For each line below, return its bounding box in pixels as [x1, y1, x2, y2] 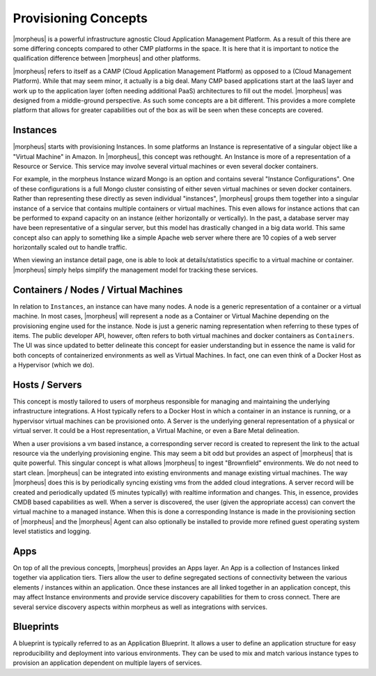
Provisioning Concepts [13, 10, 148, 26]
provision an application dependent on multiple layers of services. [13, 659, 202, 667]
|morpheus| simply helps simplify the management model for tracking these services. [13, 266, 258, 274]
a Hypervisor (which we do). [13, 361, 95, 369]
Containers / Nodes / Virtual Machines [13, 284, 183, 295]
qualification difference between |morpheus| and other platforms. [13, 54, 201, 63]
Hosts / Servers [13, 378, 82, 390]
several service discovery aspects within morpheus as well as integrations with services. [13, 603, 268, 611]
